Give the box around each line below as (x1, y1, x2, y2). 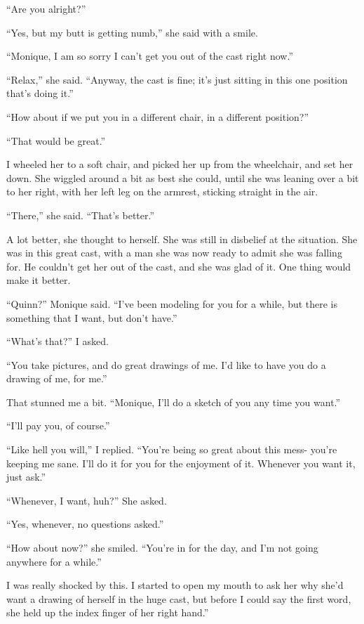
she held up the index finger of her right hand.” (6, 605, 209, 620)
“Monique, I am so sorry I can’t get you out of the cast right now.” (6, 48, 294, 63)
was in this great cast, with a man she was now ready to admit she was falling (6, 245, 342, 260)
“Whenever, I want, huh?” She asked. (6, 493, 167, 507)
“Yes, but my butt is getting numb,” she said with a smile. (6, 25, 258, 39)
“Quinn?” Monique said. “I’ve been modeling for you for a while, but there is (6, 296, 338, 311)
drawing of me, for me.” (6, 371, 107, 386)
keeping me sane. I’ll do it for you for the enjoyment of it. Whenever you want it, (6, 455, 356, 470)
